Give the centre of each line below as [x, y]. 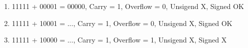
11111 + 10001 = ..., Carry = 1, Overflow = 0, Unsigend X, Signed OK [122, 23]
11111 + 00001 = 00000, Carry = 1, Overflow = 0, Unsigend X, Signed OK [128, 6]
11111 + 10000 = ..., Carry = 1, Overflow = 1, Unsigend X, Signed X [119, 40]
